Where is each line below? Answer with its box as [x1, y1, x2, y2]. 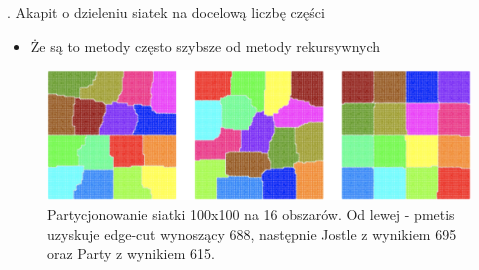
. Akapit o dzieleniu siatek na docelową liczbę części [7, 2, 325, 22]
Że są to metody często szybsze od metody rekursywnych [30, 35, 381, 56]
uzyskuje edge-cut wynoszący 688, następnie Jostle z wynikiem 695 [47, 223, 457, 244]
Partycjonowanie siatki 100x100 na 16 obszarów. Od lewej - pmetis [47, 203, 455, 224]
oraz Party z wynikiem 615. [47, 243, 215, 264]
